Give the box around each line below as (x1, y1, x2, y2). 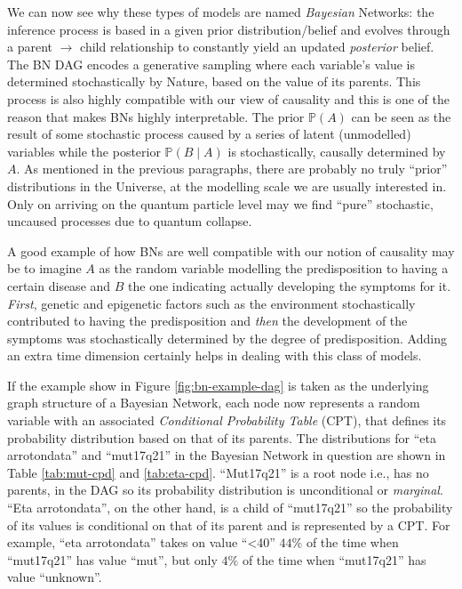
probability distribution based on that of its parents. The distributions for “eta (7, 428, 436, 447)
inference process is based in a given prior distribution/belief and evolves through (7, 20, 450, 38)
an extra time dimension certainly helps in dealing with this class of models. (7, 346, 422, 365)
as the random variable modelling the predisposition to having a (99, 259, 449, 278)
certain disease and (7, 276, 111, 294)
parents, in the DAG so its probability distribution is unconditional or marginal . (7, 480, 443, 499)
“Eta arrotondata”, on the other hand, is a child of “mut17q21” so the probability (7, 498, 453, 517)
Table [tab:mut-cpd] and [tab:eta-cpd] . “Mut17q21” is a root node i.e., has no (7, 463, 429, 481)
